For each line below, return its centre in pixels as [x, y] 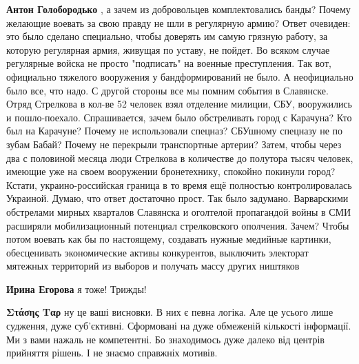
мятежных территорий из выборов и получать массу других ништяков [153, 266]
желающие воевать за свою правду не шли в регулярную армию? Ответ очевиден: [178, 22]
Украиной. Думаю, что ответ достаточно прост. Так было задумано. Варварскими [177, 198]
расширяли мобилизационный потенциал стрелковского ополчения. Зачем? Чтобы [178, 225]
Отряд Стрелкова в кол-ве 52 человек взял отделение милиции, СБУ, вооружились [179, 104]
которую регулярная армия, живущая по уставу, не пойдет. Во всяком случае [168, 49]
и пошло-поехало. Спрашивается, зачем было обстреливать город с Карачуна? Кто [179, 117]
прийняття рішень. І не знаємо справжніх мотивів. [112, 353]
